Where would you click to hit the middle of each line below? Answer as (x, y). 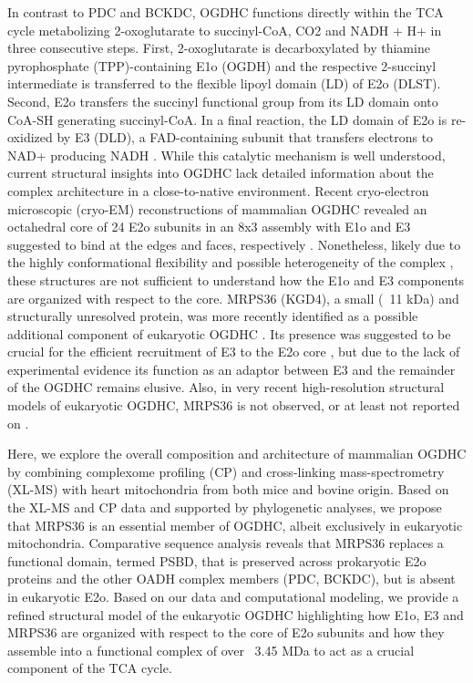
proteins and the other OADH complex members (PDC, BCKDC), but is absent (231, 579)
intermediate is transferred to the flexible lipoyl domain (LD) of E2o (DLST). (224, 83)
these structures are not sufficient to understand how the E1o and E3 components (236, 279)
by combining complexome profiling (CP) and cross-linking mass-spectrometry (226, 471)
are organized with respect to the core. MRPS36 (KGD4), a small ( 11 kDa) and (233, 298)
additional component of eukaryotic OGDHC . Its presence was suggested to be (229, 333)
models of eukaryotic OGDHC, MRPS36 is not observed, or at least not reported (234, 405)
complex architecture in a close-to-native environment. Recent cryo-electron (218, 190)
